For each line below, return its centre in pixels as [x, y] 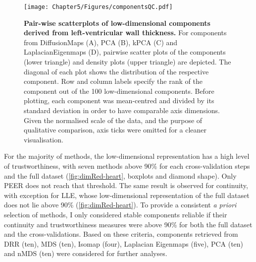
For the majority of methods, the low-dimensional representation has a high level [127, 156]
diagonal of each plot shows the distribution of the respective [116, 71]
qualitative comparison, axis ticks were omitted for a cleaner [115, 130]
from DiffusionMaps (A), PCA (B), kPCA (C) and [101, 42]
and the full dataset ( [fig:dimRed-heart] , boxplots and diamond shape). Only [120, 175]
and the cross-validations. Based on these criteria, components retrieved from [121, 234]
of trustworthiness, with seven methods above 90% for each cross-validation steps [127, 165]
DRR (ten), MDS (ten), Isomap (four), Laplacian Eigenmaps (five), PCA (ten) [124, 243]
